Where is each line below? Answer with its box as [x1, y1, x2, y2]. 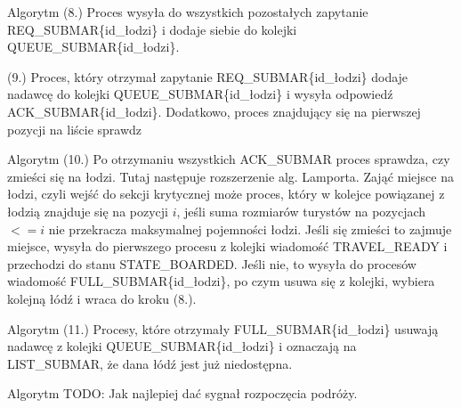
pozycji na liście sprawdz [7, 119, 142, 138]
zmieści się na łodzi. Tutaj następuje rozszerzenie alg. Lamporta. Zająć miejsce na [7, 167, 454, 185]
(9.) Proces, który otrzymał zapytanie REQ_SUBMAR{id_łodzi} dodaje [7, 67, 408, 86]
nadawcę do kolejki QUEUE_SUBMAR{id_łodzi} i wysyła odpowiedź [7, 85, 393, 103]
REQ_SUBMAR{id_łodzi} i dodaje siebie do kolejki [7, 20, 297, 38]
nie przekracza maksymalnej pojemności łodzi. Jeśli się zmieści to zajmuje [48, 219, 452, 238]
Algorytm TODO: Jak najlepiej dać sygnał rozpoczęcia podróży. [7, 384, 358, 403]
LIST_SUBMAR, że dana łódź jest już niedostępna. [7, 354, 293, 372]
